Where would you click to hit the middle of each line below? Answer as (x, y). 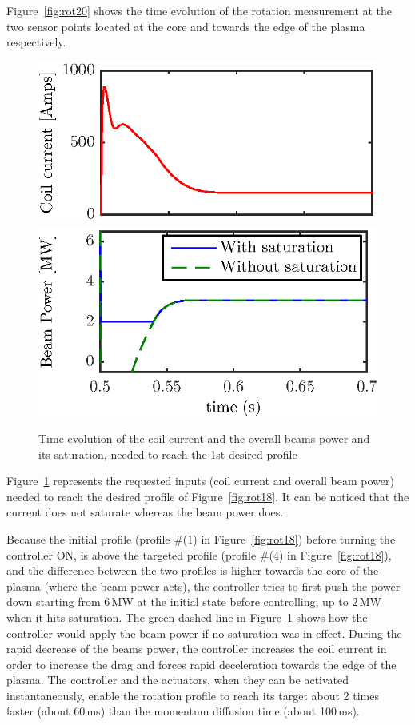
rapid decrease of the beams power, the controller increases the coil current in (197, 649)
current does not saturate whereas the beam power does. (145, 512)
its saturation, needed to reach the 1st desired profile (168, 454)
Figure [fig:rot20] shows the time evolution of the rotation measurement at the (200, 10)
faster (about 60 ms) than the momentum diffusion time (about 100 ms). (183, 711)
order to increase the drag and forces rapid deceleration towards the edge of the (202, 664)
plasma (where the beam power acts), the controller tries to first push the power (204, 586)
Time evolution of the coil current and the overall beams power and (204, 438)
